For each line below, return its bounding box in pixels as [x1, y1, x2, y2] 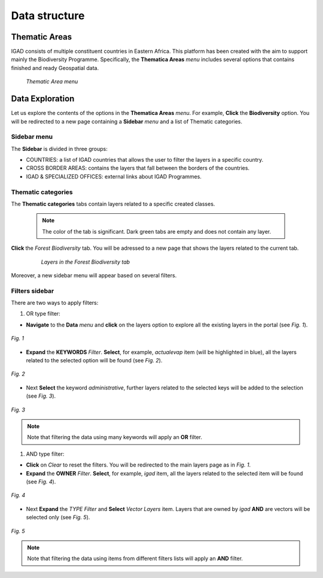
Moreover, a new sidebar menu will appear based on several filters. [11, 271, 177, 279]
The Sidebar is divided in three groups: [11, 145, 108, 152]
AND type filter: [26, 450, 65, 458]
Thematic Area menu [26, 78, 78, 85]
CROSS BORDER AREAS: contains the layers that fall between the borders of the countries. [26, 165, 250, 172]
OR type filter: [26, 310, 61, 317]
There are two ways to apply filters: [11, 299, 99, 307]
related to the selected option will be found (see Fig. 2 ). [26, 357, 163, 364]
